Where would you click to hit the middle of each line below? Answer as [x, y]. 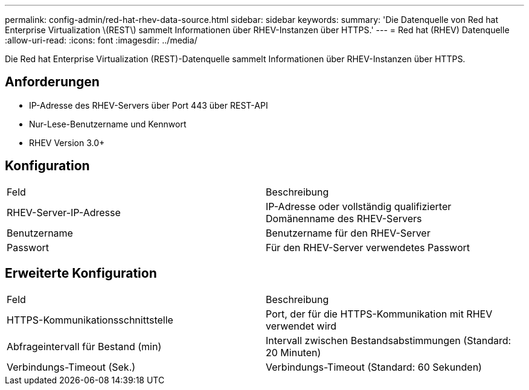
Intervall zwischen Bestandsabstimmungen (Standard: [389, 340]
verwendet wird [301, 326]
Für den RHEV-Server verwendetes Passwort [368, 247]
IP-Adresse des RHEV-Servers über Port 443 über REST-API [149, 105]
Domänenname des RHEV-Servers [344, 218]
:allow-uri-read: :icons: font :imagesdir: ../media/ [101, 40]
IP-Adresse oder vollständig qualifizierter [359, 206]
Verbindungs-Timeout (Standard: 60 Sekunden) [374, 367]
